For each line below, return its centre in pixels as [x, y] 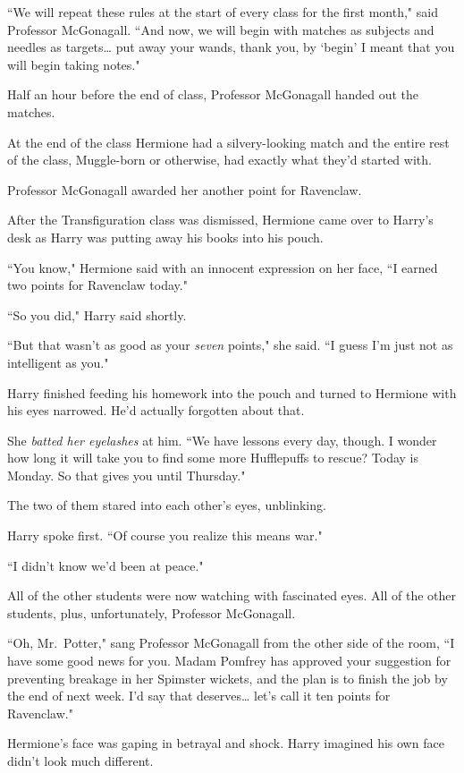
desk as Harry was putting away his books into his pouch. [165, 237]
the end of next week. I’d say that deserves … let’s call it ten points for [199, 696]
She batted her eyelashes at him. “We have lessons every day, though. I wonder [222, 440]
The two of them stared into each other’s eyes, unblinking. [167, 505]
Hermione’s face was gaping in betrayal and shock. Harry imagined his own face [226, 743]
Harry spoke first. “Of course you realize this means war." [165, 535]
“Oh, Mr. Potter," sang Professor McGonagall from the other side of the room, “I [231, 643]
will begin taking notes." [74, 64]
